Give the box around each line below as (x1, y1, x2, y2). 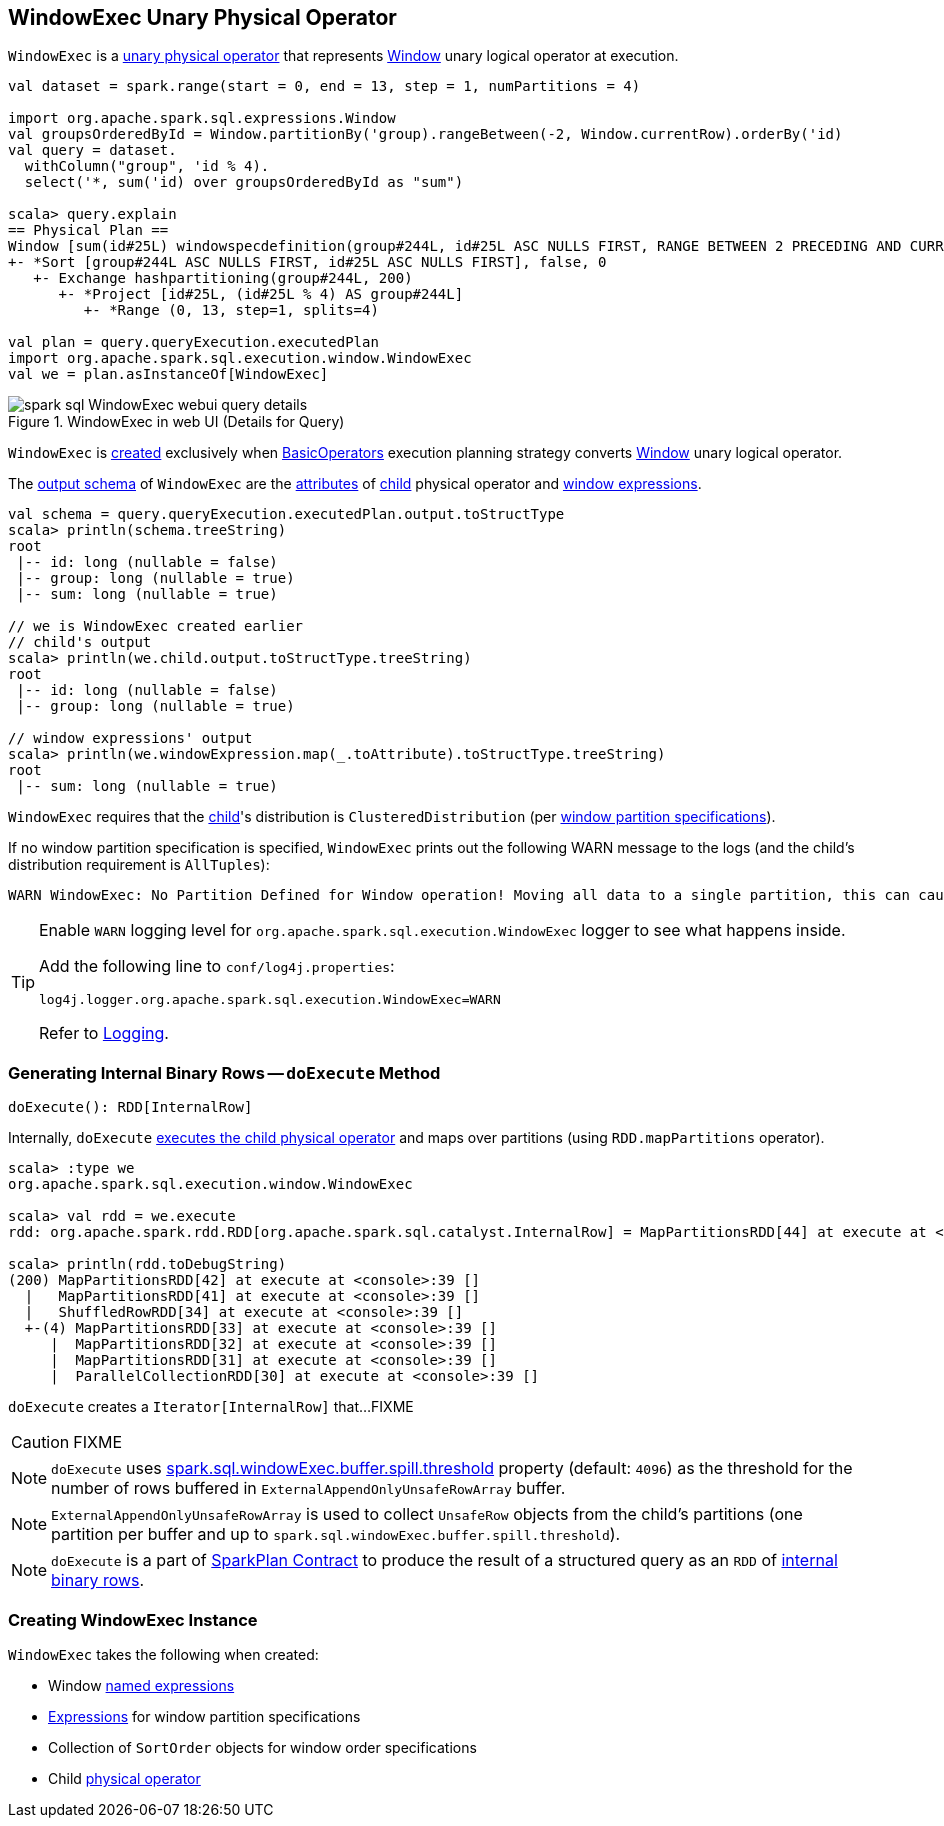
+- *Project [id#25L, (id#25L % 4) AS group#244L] (58, 286, 464, 303)
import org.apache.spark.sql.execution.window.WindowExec (8, 350, 472, 367)
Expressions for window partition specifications (48, 1707, 361, 1725)
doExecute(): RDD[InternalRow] (8, 1099, 253, 1116)
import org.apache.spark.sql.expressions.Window (8, 110, 396, 127)
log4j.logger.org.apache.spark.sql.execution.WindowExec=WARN (39, 992, 501, 1008)
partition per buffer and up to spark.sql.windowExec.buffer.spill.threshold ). (51, 1524, 621, 1545)
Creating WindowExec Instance (8, 1609, 258, 1630)
